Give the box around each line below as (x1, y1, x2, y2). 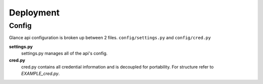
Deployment (9, 7, 60, 18)
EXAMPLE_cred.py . (21, 70, 60, 77)
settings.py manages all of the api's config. (21, 51, 108, 56)
